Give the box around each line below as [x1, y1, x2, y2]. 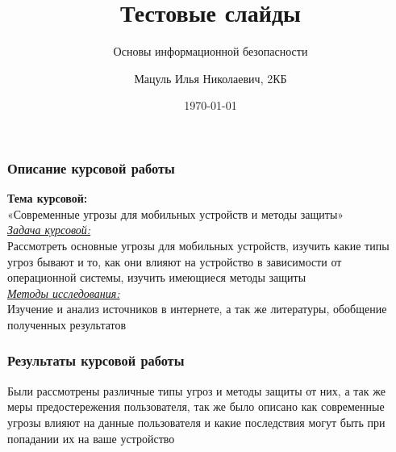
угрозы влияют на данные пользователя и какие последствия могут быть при [7, 413, 386, 430]
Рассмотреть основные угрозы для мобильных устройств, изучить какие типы [7, 236, 390, 253]
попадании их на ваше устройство [7, 429, 175, 446]
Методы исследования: [7, 284, 120, 301]
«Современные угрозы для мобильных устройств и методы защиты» [7, 205, 344, 222]
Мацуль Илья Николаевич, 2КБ [134, 69, 287, 86]
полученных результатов [7, 316, 127, 333]
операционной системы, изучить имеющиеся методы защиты [7, 269, 306, 286]
